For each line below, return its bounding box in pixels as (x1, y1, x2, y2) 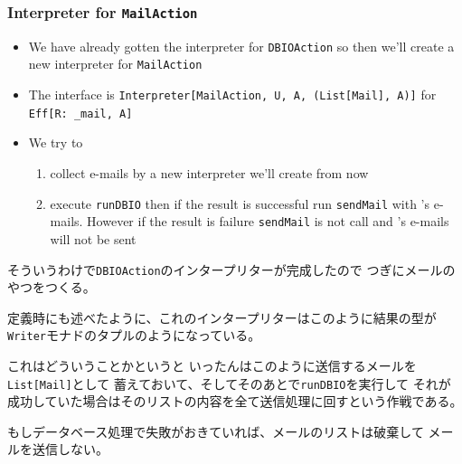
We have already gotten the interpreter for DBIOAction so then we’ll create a (28, 36, 455, 55)
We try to (28, 133, 83, 152)
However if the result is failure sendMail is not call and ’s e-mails (87, 212, 449, 231)
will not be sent (50, 229, 137, 248)
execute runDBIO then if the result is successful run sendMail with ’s (50, 194, 430, 213)
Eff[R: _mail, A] (28, 107, 133, 120)
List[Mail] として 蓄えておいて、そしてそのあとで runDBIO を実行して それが (7, 374, 451, 393)
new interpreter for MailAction (28, 54, 203, 73)
